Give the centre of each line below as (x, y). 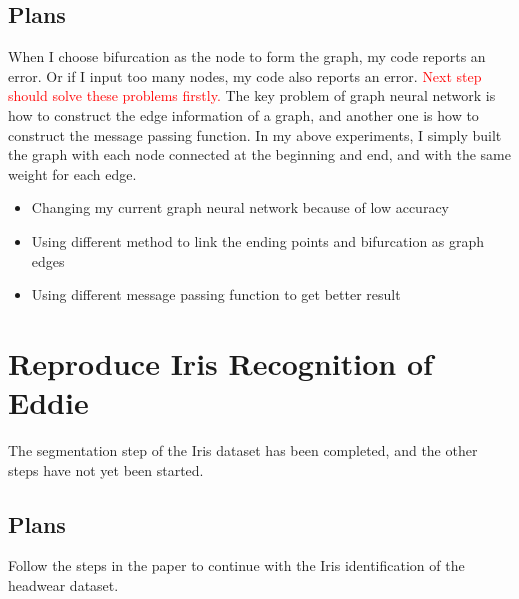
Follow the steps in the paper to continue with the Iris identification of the (236, 565)
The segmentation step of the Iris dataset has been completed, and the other (243, 450)
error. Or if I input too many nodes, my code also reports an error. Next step (245, 75)
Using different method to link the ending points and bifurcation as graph (258, 240)
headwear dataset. (63, 585)
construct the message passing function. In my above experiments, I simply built (255, 134)
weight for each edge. (72, 173)
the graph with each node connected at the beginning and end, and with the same (259, 154)
